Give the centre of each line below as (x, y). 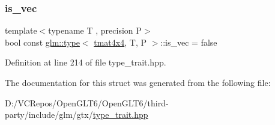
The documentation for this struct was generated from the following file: (138, 82)
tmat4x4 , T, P (120, 42)
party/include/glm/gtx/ (49, 114)
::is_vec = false (189, 42)
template (21, 30)
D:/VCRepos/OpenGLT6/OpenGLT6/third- (87, 102)
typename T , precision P (95, 30)
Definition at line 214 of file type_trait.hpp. (86, 62)
